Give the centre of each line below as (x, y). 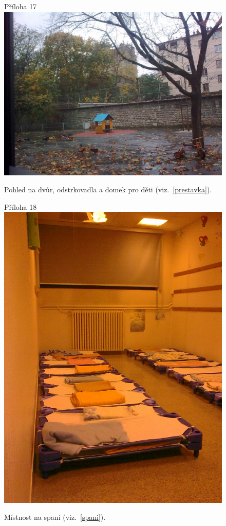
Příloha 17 (21, 6)
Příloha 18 (21, 206)
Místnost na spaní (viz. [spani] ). (55, 517)
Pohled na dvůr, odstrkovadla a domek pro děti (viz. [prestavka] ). (108, 189)
